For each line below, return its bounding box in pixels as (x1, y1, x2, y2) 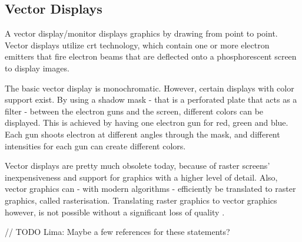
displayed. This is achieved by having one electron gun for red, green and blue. (5, 116, 288, 129)
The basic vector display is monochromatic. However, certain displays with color (5, 81, 294, 94)
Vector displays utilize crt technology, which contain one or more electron (5, 38, 270, 51)
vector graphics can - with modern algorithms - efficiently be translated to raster (5, 182, 296, 195)
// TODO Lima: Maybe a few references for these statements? (5, 225, 230, 238)
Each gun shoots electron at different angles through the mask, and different (5, 127, 280, 140)
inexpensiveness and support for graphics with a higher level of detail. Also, (5, 171, 278, 183)
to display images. (5, 61, 69, 74)
